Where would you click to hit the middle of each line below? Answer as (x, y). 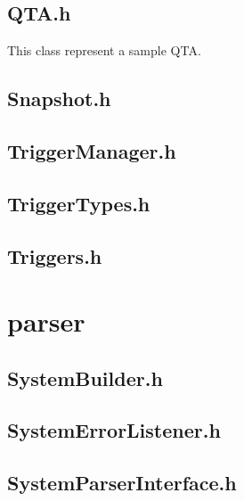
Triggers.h (55, 255)
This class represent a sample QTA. (104, 50)
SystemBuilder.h (85, 378)
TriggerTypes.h (79, 203)
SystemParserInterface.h (122, 483)
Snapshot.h (59, 99)
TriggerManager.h (92, 150)
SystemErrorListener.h (114, 430)
